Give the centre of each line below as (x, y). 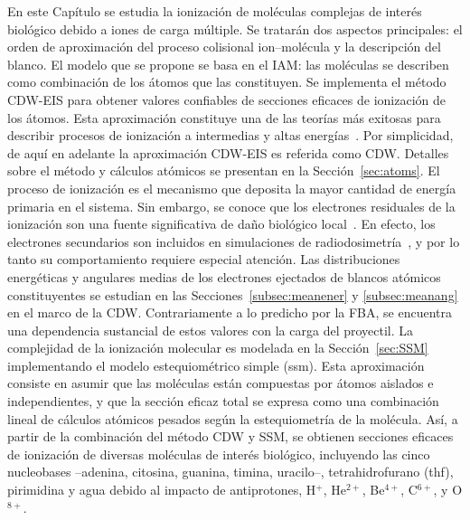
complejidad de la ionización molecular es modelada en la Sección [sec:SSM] (218, 348)
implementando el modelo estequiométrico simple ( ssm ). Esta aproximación (216, 365)
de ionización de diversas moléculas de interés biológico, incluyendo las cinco (219, 454)
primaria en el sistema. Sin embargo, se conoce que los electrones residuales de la (231, 206)
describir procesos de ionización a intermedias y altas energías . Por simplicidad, (230, 135)
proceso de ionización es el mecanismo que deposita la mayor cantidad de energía (232, 188)
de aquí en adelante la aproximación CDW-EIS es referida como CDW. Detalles (228, 152)
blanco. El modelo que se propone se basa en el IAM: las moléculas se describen (228, 64)
